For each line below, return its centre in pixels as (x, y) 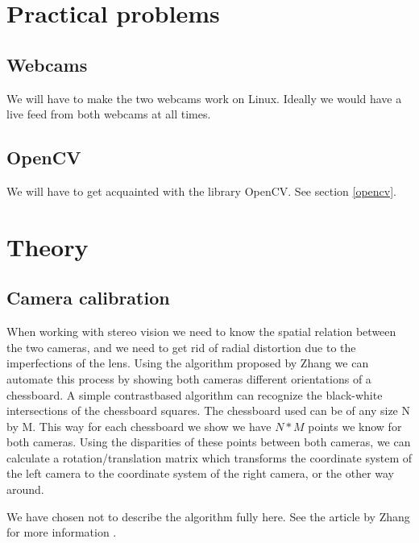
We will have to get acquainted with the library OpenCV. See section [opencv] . (201, 191)
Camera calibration (88, 298)
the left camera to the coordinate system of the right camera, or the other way (200, 473)
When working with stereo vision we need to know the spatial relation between (201, 332)
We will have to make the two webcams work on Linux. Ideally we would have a (204, 98)
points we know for (355, 426)
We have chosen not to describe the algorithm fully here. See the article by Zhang (208, 516)
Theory (48, 246)
